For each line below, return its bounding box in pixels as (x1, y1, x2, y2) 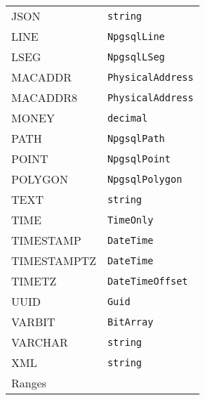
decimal (107, 112, 148, 124)
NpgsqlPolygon (107, 173, 183, 185)
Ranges (11, 375, 47, 391)
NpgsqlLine (107, 30, 165, 42)
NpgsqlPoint (107, 153, 171, 164)
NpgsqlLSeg (107, 51, 165, 63)
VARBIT (11, 314, 55, 330)
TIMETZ (11, 273, 57, 289)
